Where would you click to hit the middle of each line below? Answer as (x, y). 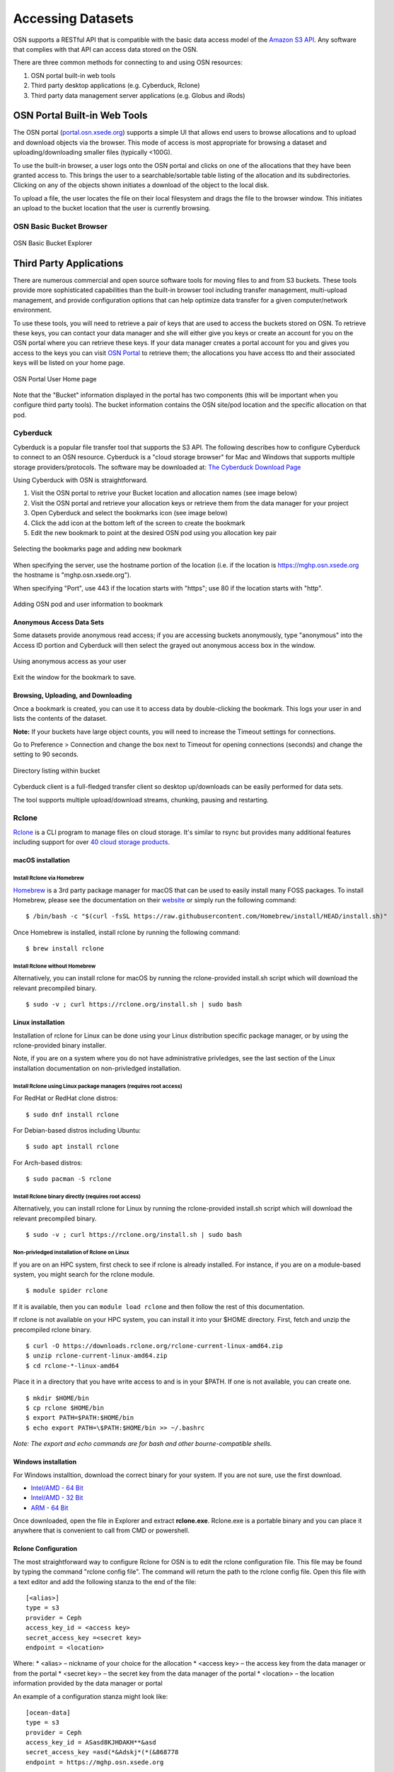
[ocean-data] (48, 1712)
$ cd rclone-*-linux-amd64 (73, 1366)
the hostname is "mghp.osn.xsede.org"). (72, 575)
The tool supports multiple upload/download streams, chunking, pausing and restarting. (141, 800)
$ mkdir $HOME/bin (58, 1398)
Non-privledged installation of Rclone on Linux (71, 1252)
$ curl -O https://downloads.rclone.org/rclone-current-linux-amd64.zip (154, 1346)
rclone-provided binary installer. (60, 1045)
